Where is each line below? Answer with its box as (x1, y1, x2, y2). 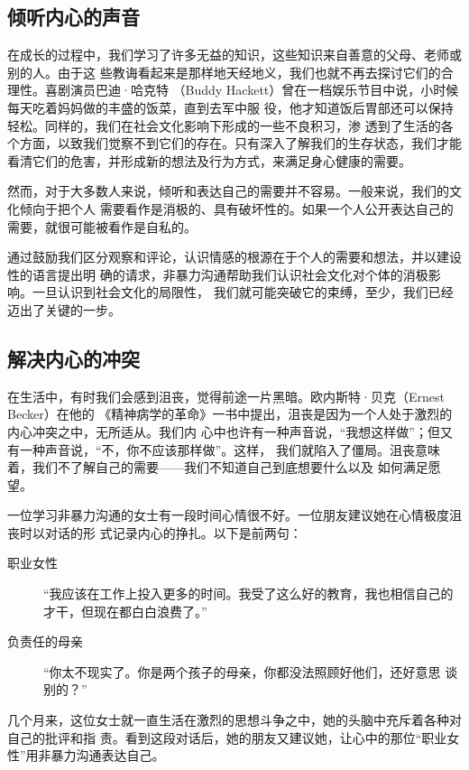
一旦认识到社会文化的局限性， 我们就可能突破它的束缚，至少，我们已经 (32, 283, 454, 302)
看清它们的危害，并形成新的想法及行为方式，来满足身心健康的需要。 (7, 151, 411, 170)
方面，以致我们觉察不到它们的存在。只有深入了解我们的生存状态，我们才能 (19, 134, 462, 153)
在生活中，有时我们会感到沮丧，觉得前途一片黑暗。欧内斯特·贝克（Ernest (7, 386, 445, 405)
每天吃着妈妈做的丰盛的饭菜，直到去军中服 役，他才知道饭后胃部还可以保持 (7, 97, 454, 116)
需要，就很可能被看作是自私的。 (7, 217, 197, 236)
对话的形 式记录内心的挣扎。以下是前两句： (44, 523, 302, 542)
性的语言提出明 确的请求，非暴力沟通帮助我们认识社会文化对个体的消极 (7, 264, 428, 283)
